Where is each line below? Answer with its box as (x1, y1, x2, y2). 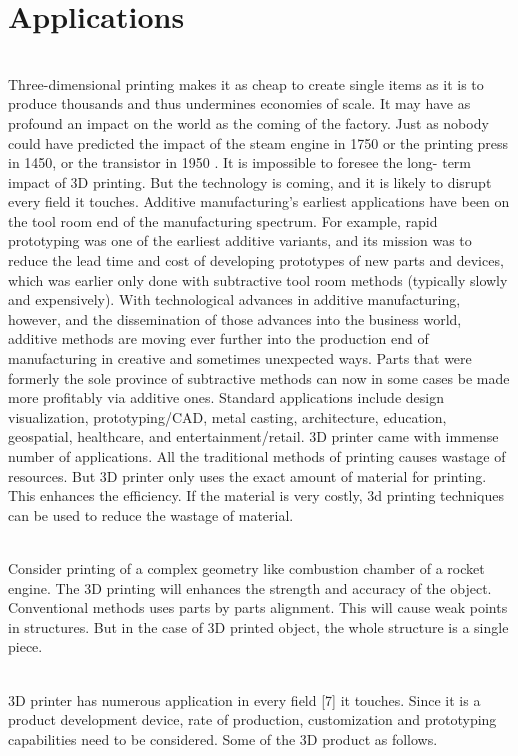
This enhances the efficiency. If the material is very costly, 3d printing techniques (8, 485, 504, 506)
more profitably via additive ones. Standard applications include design (8, 387, 444, 408)
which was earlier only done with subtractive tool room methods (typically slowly (8, 269, 508, 290)
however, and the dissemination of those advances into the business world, (8, 308, 462, 329)
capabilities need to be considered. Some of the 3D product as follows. (8, 728, 438, 749)
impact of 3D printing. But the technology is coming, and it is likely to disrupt (8, 171, 492, 192)
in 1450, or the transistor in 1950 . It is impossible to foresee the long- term (8, 152, 472, 173)
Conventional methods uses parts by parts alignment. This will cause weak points (8, 597, 508, 618)
